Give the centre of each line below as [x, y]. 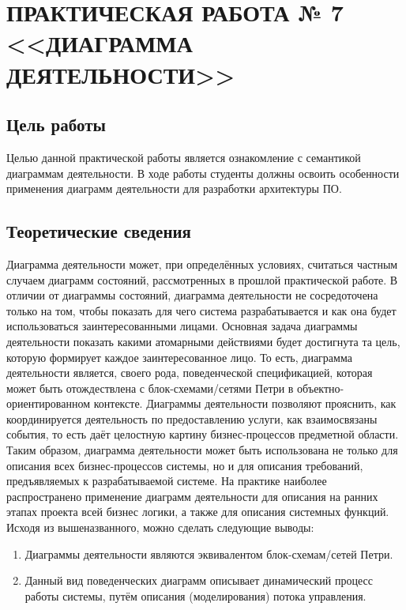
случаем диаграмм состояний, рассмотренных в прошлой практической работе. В [202, 279]
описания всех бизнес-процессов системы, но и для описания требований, [185, 465]
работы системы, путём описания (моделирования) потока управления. [195, 595]
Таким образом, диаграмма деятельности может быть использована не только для [202, 450]
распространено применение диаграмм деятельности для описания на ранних [192, 496]
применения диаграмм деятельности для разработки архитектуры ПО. [174, 188]
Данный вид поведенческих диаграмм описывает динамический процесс [199, 580]
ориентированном [49, 403]
